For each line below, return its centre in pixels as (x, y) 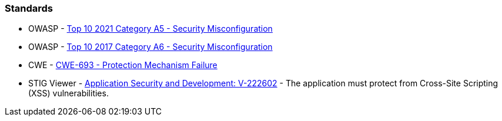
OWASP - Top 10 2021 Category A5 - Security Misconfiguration (150, 29)
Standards (29, 8)
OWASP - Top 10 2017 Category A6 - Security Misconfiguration (150, 47)
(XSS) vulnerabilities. (68, 93)
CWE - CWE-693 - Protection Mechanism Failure (123, 65)
